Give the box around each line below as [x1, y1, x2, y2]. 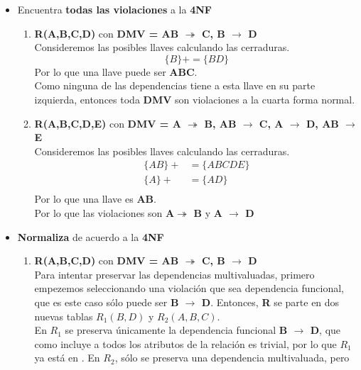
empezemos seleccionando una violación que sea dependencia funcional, [34, 281, 344, 296]
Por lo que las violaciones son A [34, 206, 175, 220]
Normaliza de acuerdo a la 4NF [17, 229, 164, 244]
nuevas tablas [34, 308, 93, 323]
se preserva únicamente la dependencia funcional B [65, 323, 288, 337]
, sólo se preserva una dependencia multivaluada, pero [114, 350, 350, 365]
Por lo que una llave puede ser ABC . [34, 64, 198, 79]
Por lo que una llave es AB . [34, 191, 156, 206]
